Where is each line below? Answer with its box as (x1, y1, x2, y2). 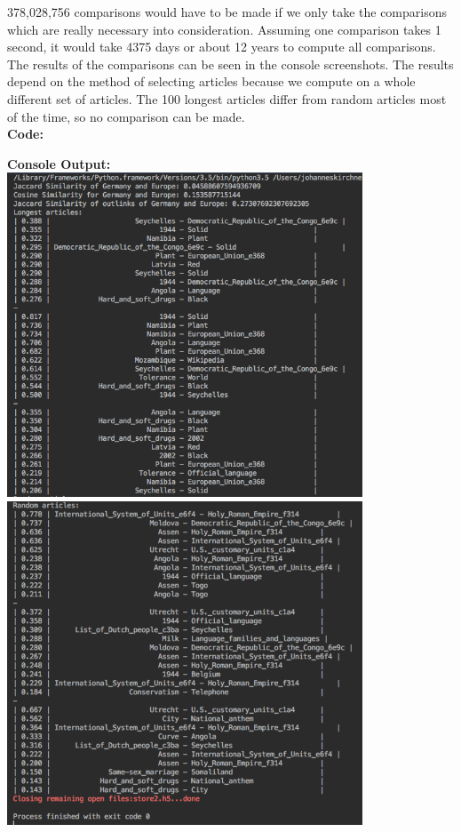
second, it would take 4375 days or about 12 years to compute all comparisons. (7, 37, 436, 56)
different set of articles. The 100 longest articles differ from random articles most (7, 89, 447, 108)
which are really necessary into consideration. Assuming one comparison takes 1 (7, 20, 441, 38)
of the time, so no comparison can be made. (7, 107, 245, 125)
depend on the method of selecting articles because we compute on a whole (7, 72, 416, 91)
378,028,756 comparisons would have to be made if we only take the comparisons (7, 3, 448, 20)
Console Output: (7, 154, 111, 172)
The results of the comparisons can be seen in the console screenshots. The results (7, 54, 454, 73)
